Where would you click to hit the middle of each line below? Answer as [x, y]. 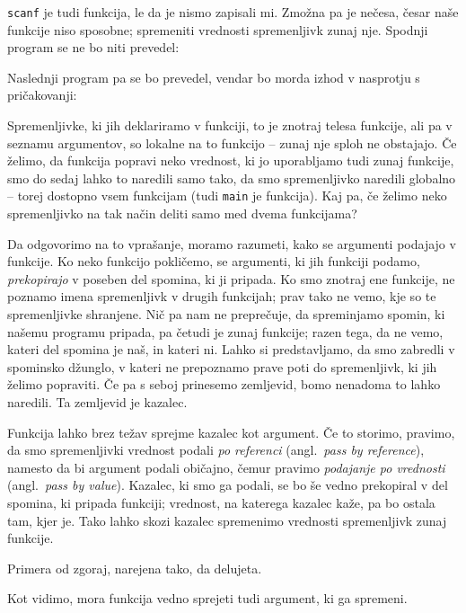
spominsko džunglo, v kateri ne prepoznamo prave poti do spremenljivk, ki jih [222, 366]
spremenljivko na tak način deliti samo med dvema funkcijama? [182, 213]
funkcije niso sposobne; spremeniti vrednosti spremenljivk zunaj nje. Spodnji [218, 29]
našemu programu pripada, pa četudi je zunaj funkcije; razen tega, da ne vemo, [225, 331]
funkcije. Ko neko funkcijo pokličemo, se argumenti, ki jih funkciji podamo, [214, 261]
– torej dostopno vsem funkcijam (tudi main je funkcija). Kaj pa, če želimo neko [227, 195]
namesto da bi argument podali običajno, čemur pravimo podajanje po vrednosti [226, 467]
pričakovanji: [42, 95]
